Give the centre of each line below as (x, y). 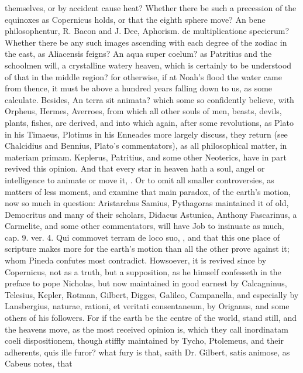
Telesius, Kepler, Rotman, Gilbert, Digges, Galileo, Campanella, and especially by (152, 294)
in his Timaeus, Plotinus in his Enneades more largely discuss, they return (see (146, 134)
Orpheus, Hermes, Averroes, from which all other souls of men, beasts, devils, (143, 111)
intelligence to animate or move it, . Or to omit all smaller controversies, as (140, 179)
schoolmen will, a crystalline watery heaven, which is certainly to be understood (148, 65)
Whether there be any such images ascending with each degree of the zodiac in (146, 42)
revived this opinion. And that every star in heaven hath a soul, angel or (135, 168)
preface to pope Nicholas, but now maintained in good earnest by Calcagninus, (146, 283)
